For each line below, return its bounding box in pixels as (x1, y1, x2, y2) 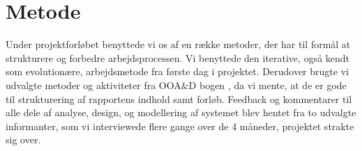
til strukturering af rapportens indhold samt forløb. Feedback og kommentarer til (6, 91, 352, 106)
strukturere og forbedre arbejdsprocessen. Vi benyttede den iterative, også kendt (6, 50, 350, 65)
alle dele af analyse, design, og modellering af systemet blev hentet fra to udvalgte (6, 105, 356, 120)
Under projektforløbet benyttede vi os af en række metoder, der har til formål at (6, 37, 351, 51)
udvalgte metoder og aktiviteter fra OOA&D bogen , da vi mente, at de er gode (6, 77, 347, 92)
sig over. (6, 132, 41, 147)
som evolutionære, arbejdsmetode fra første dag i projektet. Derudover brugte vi (6, 64, 349, 79)
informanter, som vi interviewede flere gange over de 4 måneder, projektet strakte (6, 118, 354, 133)
